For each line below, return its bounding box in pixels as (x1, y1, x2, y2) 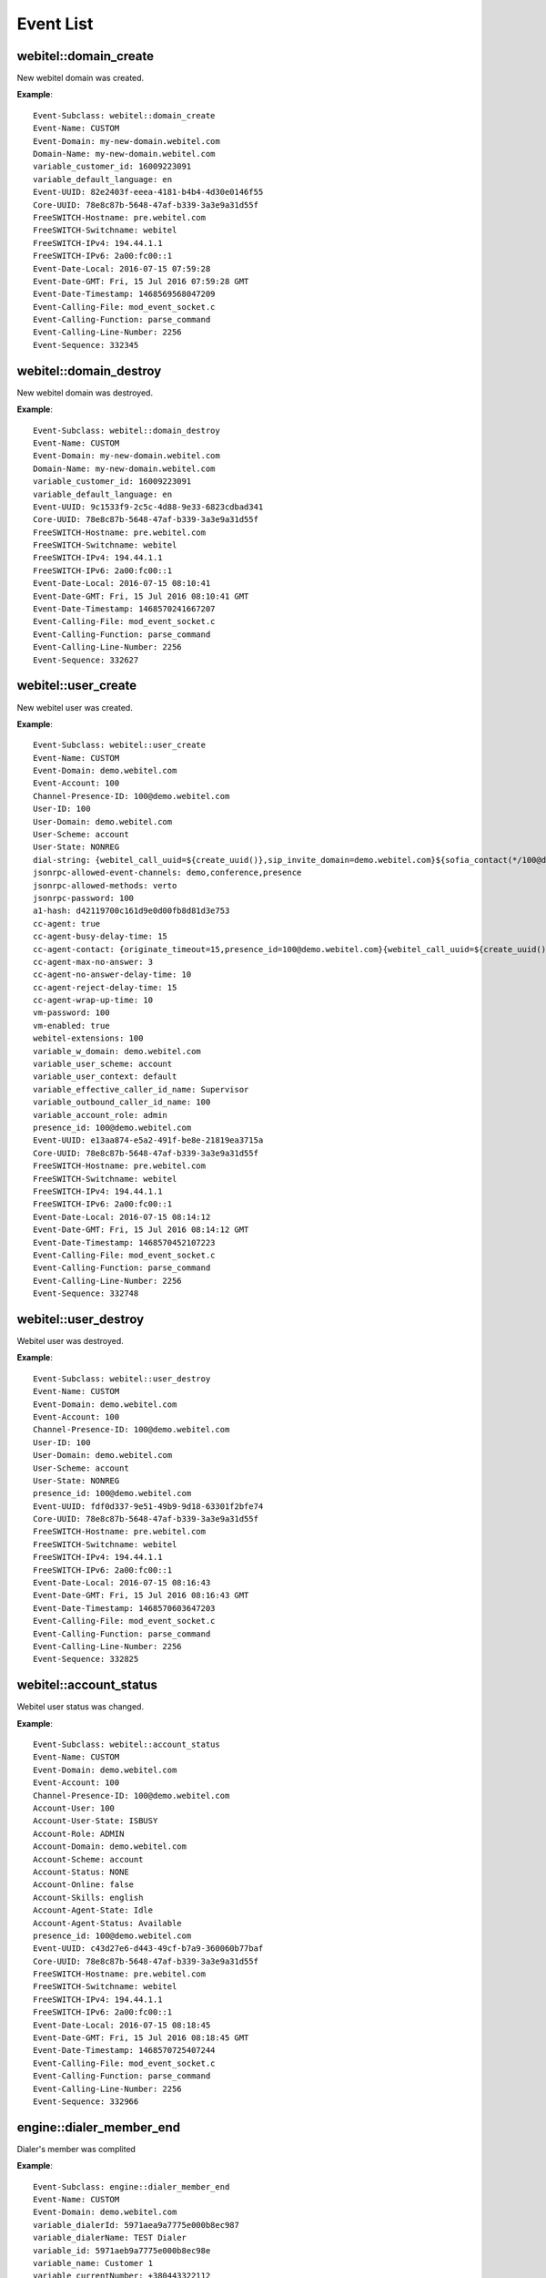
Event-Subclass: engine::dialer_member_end (33, 2181, 230, 2191)
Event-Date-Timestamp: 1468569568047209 (33, 289, 216, 300)
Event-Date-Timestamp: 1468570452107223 (33, 1237, 216, 1247)
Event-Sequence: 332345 (33, 340, 139, 350)
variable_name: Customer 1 (33, 2258, 154, 2269)
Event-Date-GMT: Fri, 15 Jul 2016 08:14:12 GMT (33, 1225, 249, 1235)
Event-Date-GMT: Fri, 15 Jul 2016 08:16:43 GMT (33, 1590, 249, 1601)
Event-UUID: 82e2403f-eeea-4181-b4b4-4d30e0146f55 (33, 187, 264, 198)
